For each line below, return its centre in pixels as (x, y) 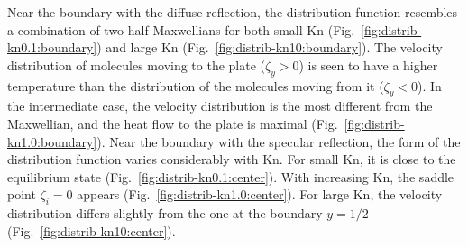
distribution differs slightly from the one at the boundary (165, 213)
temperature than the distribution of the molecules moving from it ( (196, 85)
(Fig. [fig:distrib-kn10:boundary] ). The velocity (312, 47)
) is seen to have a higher (368, 64)
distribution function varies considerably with (133, 159)
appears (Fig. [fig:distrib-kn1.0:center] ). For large (213, 194)
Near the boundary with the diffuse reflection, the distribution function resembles (233, 12)
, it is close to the (408, 159)
